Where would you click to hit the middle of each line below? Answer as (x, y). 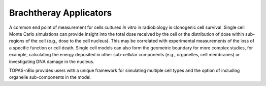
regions (17, 41)
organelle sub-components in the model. (50, 77)
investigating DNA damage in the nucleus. (52, 62)
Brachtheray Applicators (61, 13)
